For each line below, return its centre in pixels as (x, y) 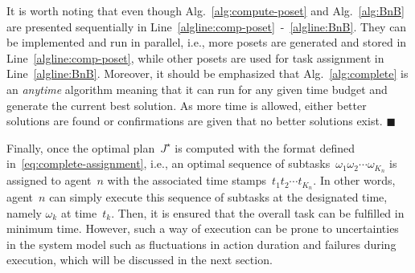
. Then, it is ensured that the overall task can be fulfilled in (258, 212)
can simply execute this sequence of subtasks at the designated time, (218, 197)
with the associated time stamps (187, 180)
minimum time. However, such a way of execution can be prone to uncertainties (203, 228)
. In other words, (354, 180)
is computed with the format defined (265, 147)
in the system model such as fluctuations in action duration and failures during (201, 244)
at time (79, 212)
